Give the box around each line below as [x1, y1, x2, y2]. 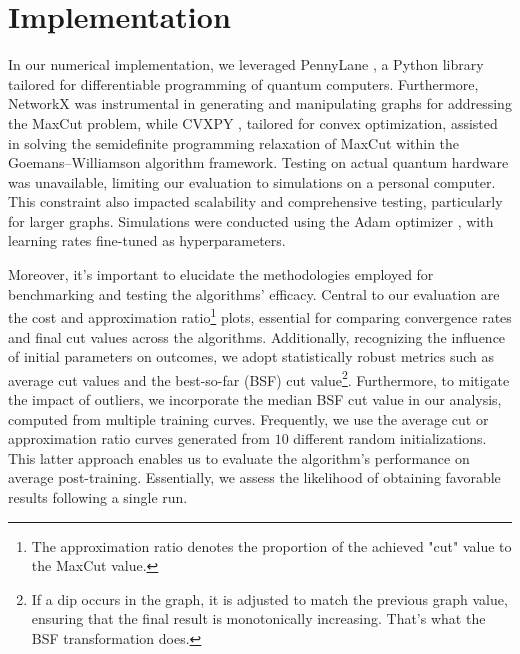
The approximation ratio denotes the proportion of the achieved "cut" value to [31, 535, 512, 556]
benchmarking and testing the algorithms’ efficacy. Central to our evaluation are [8, 283, 500, 304]
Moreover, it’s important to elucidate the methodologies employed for [8, 264, 434, 285]
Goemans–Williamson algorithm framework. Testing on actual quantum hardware [8, 152, 509, 173]
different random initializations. [293, 428, 487, 449]
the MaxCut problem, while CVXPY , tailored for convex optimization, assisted [8, 112, 498, 133]
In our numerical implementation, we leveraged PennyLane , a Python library [8, 54, 484, 75]
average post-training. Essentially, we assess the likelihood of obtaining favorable [8, 467, 501, 488]
